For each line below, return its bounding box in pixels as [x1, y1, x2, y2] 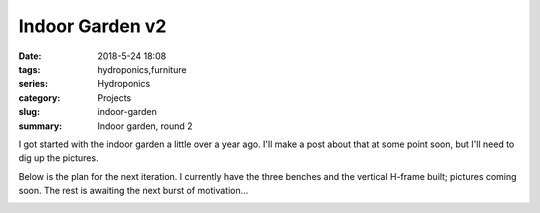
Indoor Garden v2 [18, 15, 167, 37]
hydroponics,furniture [97, 63, 187, 75]
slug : [18, 106, 40, 118]
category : [18, 91, 61, 104]
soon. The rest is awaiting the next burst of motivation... [18, 185, 249, 197]
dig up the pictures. [18, 152, 99, 164]
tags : [18, 63, 41, 75]
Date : [18, 50, 42, 62]
